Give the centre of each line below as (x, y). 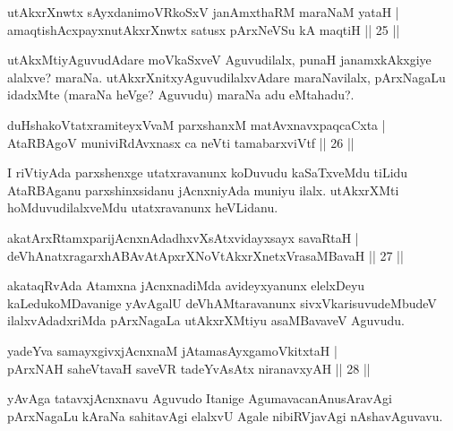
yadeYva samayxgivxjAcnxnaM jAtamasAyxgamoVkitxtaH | (172, 350)
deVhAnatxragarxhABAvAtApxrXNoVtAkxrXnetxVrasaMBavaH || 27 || (205, 255)
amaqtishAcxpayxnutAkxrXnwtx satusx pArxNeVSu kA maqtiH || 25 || (204, 29)
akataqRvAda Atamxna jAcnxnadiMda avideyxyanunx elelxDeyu (186, 285)
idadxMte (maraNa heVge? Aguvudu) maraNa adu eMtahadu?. (181, 95)
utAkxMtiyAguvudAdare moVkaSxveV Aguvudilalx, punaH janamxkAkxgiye (219, 60)
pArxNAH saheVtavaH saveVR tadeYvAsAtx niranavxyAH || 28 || (189, 368)
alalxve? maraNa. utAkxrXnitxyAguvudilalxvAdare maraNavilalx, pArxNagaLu (226, 77)
